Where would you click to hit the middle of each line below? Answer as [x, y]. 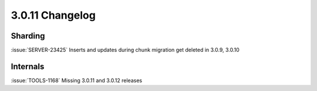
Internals [28, 66]
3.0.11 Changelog [53, 15]
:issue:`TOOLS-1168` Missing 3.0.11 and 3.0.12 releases [77, 80]
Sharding [28, 36]
